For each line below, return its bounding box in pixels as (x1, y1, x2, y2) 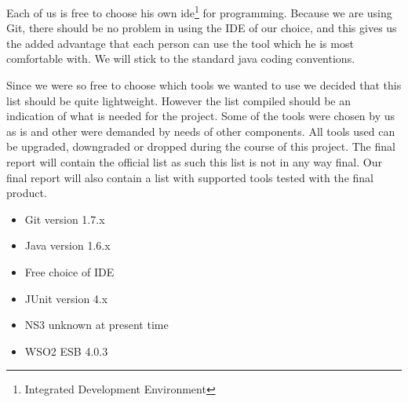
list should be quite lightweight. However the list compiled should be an (6, 92, 352, 108)
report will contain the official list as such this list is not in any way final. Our (6, 154, 382, 170)
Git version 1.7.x (24, 210, 105, 227)
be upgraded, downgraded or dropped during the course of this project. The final (6, 138, 395, 155)
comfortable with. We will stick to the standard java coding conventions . (6, 50, 355, 67)
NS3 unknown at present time (24, 316, 169, 333)
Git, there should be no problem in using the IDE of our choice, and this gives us (6, 20, 397, 36)
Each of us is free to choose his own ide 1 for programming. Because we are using (6, 2, 392, 20)
